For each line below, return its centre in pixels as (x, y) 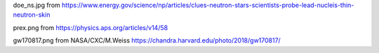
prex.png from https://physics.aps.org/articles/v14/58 (91, 27)
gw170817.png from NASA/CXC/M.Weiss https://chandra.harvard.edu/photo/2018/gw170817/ (147, 40)
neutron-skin (32, 15)
